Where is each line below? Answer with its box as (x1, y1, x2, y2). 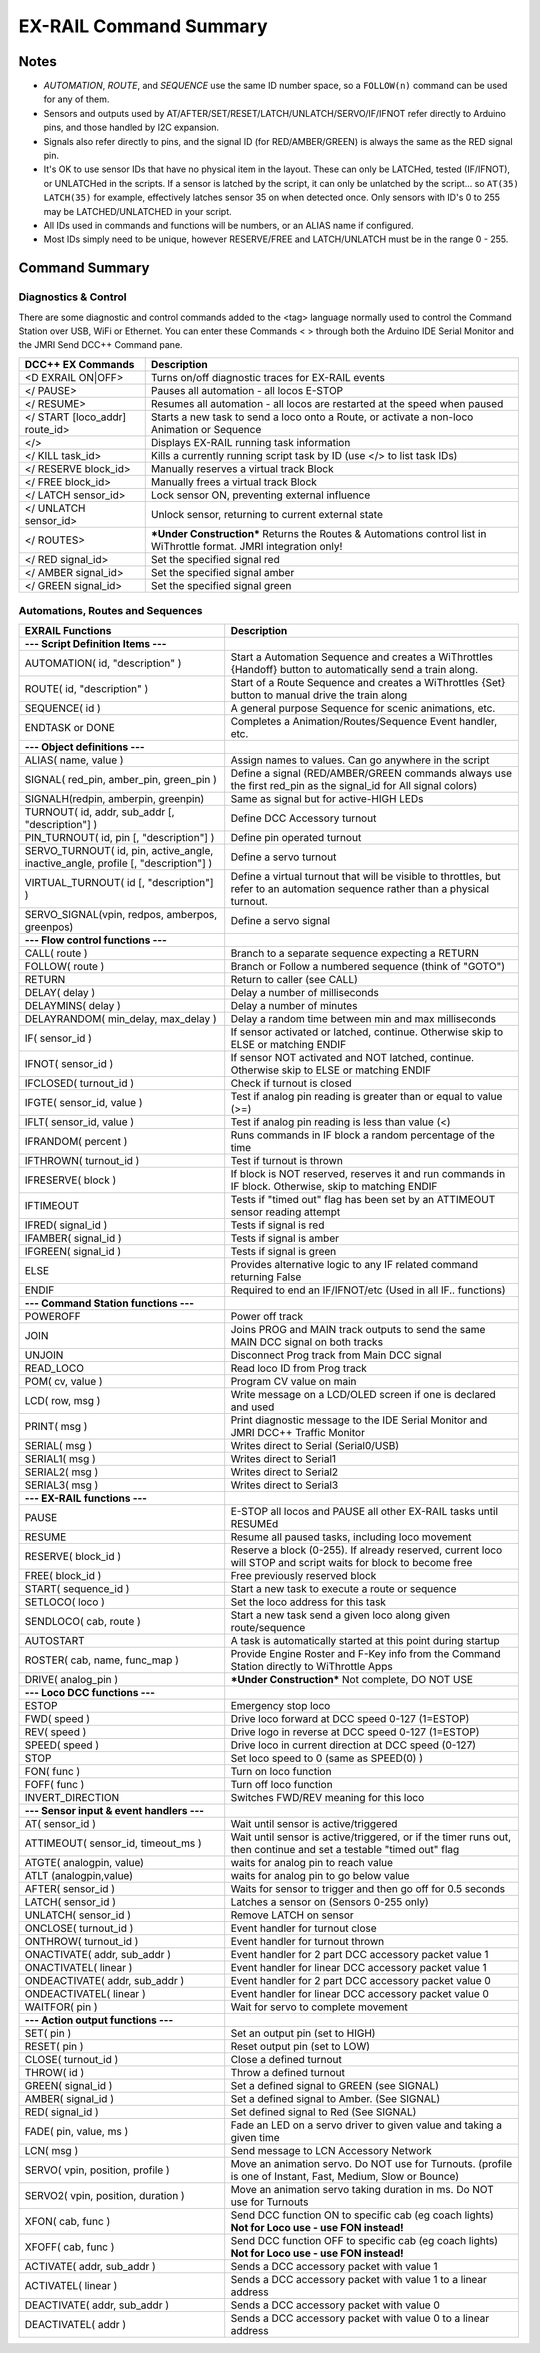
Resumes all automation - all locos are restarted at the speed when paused (150, 396, 504, 410)
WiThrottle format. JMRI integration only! (150, 539, 343, 553)
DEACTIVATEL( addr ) (24, 2318, 127, 2332)
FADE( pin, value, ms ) (24, 2125, 129, 2139)
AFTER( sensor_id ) (24, 1882, 115, 1896)
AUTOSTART (24, 1634, 85, 1648)
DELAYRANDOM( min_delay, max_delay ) (24, 1012, 217, 1026)
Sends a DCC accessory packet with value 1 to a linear (230, 2273, 487, 2287)
